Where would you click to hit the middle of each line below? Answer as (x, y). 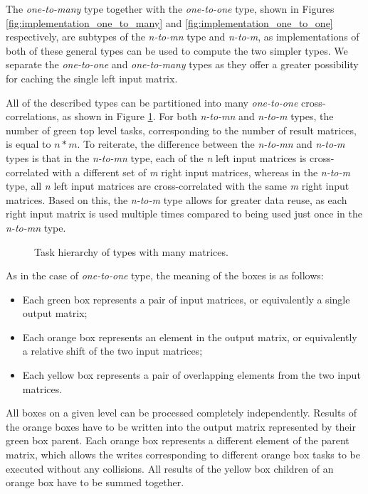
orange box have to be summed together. (95, 482)
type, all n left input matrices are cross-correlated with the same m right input (178, 186)
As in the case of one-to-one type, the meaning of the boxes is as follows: (165, 275)
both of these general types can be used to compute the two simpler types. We (177, 50)
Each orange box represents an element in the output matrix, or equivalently (190, 337)
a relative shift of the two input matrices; (112, 351)
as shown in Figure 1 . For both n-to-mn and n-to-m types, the (198, 116)
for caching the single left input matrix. (92, 78)
